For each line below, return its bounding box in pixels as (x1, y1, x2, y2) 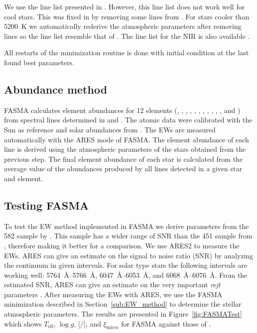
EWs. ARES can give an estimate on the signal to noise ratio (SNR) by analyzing (4, 250, 254, 260)
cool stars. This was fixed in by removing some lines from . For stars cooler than (4, 11, 250, 21)
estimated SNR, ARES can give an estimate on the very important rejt (4, 279, 221, 290)
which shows (4, 318, 42, 329)
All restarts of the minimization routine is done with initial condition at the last (4, 47, 249, 58)
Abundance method (4, 81, 108, 97)
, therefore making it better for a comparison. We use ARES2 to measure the (4, 240, 240, 250)
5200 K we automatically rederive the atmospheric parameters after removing (4, 21, 242, 31)
